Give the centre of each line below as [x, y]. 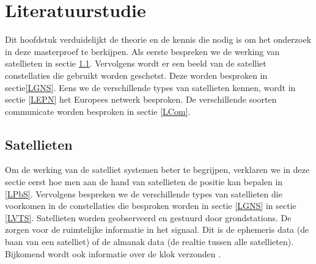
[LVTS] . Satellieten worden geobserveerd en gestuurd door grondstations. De [148, 217]
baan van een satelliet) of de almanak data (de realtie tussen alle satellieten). [149, 242]
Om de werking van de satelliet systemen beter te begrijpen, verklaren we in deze [157, 170]
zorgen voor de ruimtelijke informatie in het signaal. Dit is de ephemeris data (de [157, 229]
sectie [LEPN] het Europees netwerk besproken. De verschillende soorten [141, 99]
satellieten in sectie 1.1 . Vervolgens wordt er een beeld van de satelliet [136, 63]
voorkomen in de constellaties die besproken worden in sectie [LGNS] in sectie [151, 206]
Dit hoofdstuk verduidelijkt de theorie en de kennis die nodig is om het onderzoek [158, 39]
